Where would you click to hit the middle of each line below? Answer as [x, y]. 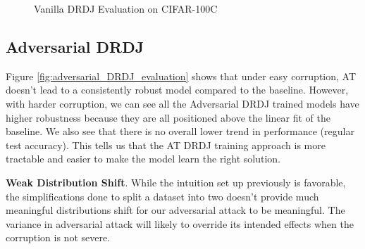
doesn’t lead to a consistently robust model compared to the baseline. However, [177, 90]
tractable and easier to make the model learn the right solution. [143, 159]
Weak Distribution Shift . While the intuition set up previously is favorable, [176, 182]
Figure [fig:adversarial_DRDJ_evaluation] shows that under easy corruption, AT [181, 76]
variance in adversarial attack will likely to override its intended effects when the [180, 223]
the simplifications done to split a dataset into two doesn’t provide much [162, 196]
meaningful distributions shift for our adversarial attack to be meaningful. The [175, 210]
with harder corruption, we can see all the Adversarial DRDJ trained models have [182, 103]
